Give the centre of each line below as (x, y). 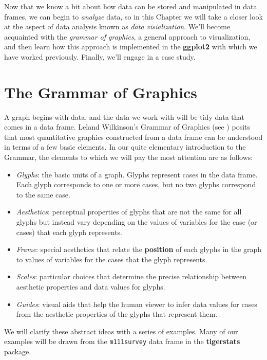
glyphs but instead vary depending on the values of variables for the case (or (137, 222)
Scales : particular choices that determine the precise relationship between (131, 276)
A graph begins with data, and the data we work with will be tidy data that (125, 116)
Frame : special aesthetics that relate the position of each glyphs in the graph (139, 249)
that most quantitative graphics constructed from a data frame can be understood (133, 137)
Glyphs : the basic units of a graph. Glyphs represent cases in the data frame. (137, 174)
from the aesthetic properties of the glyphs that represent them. (117, 314)
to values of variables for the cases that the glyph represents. (112, 259)
